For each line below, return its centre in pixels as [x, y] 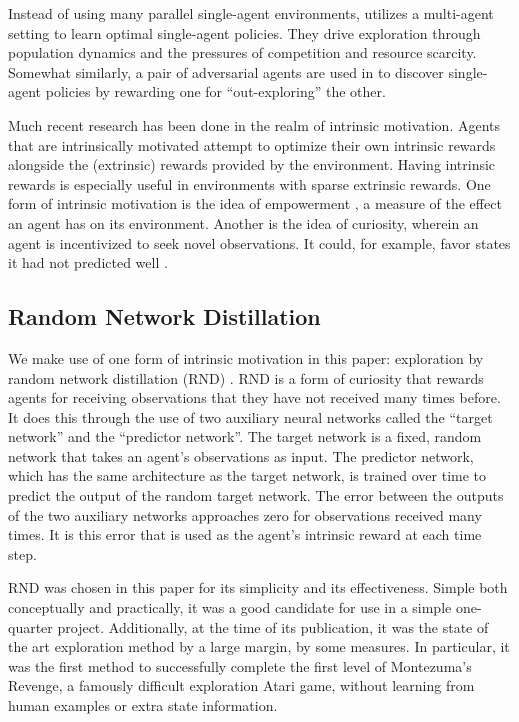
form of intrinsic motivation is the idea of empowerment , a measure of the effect [255, 203]
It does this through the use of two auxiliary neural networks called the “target [250, 416]
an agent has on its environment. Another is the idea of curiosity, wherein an [243, 222]
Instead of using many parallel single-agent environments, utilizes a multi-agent [251, 13]
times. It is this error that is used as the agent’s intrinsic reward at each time [245, 534]
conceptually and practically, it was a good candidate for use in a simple [230, 607]
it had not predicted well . [88, 262]
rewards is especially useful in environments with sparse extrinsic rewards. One [249, 183]
